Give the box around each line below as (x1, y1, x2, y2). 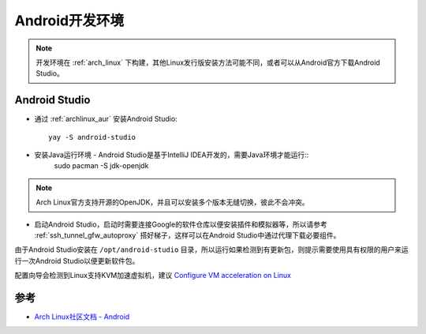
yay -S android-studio (48, 133, 136, 141)
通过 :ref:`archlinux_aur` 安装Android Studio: (34, 114, 177, 124)
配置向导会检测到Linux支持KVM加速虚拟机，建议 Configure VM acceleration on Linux (14, 271, 292, 280)
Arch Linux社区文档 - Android (34, 312, 130, 321)
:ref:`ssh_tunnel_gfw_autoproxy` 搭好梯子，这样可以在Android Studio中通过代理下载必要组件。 (34, 230, 341, 240)
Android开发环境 (14, 12, 125, 29)
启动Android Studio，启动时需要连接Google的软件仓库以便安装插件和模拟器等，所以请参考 (34, 220, 327, 229)
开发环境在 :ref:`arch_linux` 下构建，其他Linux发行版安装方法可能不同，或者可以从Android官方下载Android (35, 58, 380, 67)
